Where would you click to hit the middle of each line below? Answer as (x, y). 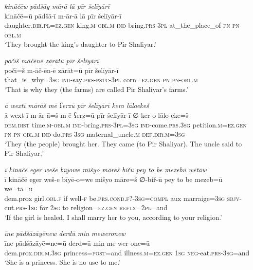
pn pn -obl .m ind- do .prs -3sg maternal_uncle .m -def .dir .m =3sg (95, 134)
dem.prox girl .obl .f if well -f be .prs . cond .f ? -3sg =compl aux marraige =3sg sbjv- (123, 198)
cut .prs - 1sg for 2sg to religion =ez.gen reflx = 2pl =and (86, 207)
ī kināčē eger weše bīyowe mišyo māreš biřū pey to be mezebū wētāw (106, 169)
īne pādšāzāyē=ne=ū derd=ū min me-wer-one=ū (77, 243)
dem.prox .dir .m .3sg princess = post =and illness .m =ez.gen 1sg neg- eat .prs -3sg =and (127, 252)
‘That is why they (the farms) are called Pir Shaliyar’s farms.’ (96, 89)
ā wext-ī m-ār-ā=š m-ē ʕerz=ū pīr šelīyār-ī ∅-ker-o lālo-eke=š (97, 115)
